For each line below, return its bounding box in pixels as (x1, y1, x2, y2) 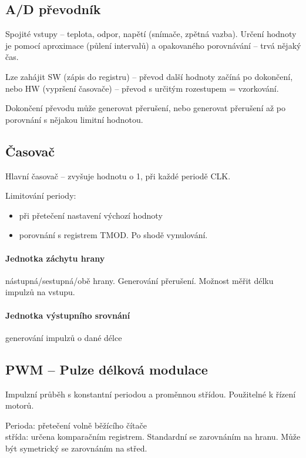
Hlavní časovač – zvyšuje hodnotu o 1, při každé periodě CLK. (5, 169, 231, 182)
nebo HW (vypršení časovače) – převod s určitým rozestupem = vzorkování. (5, 82, 279, 94)
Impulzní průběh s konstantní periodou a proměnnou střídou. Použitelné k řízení (5, 387, 296, 400)
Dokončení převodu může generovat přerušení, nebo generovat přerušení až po (5, 102, 286, 114)
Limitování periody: (5, 189, 76, 202)
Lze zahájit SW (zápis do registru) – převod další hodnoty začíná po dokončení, (5, 70, 293, 82)
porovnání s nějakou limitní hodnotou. (5, 113, 143, 125)
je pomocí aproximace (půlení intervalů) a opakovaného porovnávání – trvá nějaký (5, 39, 301, 51)
